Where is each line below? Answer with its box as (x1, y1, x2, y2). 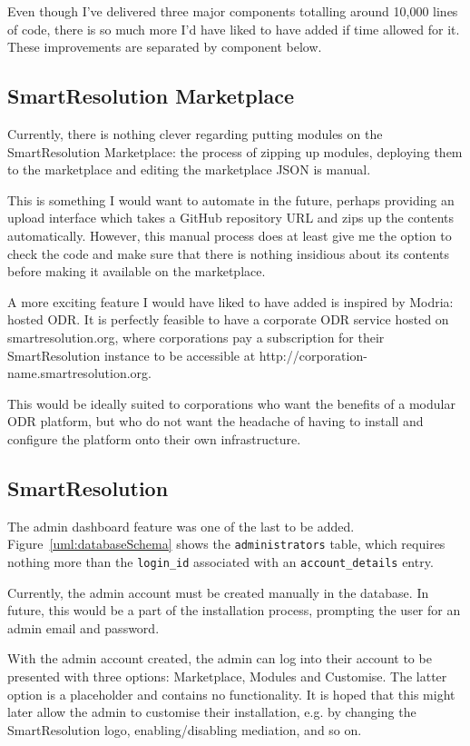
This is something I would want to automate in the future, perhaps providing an (7, 190, 455, 209)
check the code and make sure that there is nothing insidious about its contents (7, 244, 450, 263)
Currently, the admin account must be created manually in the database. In (7, 582, 429, 602)
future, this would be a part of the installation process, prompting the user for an (7, 601, 461, 620)
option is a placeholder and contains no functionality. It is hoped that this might (7, 684, 455, 703)
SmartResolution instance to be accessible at (7, 345, 256, 364)
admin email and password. (7, 618, 160, 637)
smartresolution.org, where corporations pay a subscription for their (7, 327, 385, 346)
